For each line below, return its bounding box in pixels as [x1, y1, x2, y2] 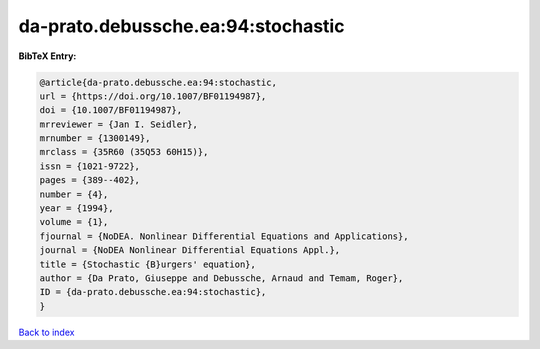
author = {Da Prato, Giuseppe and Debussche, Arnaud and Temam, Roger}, [39, 273, 404, 284]
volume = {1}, [39, 216, 109, 228]
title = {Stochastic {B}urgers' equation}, [39, 258, 257, 270]
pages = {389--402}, [39, 175, 140, 186]
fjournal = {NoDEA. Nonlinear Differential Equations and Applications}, [39, 230, 409, 242]
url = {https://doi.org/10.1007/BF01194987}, [39, 90, 267, 102]
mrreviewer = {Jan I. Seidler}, [39, 118, 199, 130]
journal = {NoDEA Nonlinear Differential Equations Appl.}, [39, 245, 341, 256]
